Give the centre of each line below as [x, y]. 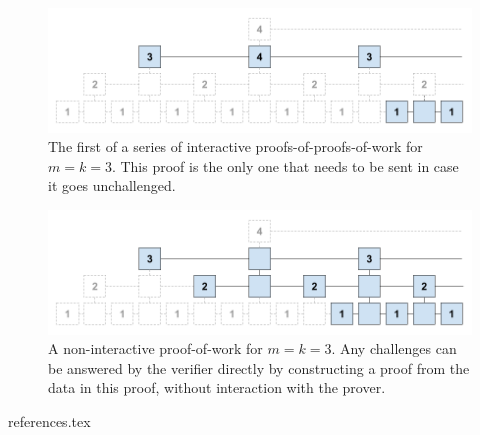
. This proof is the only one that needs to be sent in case [285, 165]
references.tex [49, 421]
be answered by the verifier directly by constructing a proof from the [259, 367]
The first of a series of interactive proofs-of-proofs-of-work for [235, 146]
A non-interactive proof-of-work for [155, 348]
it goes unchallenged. [112, 185]
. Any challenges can [394, 348]
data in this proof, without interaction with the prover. [217, 387]
